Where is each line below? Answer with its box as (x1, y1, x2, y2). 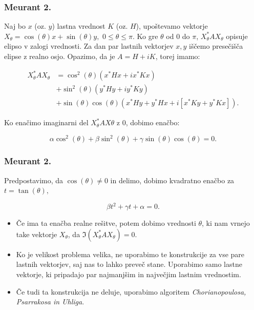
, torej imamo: (155, 51, 200, 61)
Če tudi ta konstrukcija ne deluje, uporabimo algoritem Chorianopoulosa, (16, 286, 246, 297)
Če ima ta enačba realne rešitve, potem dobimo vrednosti (16, 218, 196, 228)
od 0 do (166, 30, 190, 41)
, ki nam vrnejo (202, 218, 250, 228)
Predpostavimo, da (4, 175, 63, 185)
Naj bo (4, 21, 26, 31)
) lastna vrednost (52, 21, 105, 31)
